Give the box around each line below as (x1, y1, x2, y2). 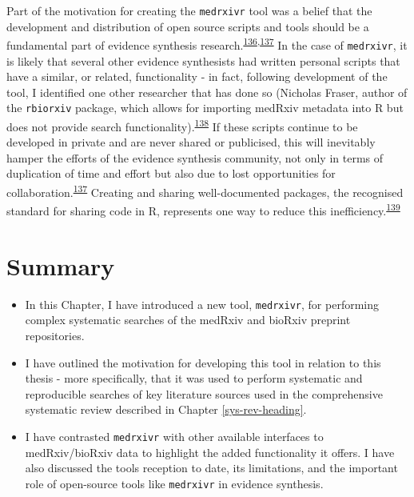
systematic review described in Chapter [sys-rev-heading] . (25, 401, 307, 418)
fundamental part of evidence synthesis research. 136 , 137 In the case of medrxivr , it (6, 34, 408, 53)
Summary (6, 249, 115, 282)
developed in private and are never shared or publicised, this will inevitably (6, 134, 376, 150)
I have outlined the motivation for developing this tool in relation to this (25, 354, 381, 371)
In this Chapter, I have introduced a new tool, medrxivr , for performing (25, 295, 379, 312)
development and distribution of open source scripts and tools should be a (6, 18, 369, 34)
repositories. (25, 327, 85, 343)
